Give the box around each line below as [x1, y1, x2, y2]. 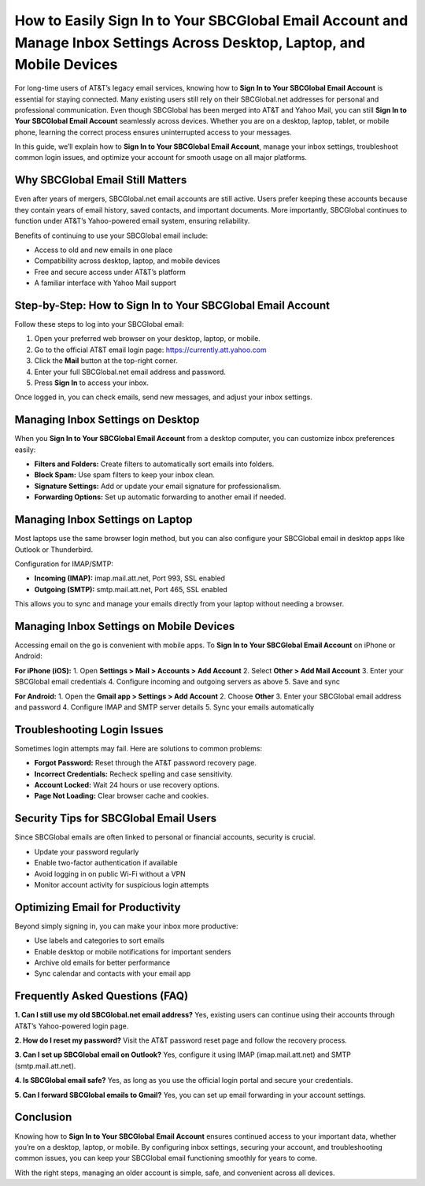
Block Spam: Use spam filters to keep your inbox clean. [34, 470, 216, 480]
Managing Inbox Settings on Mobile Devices [14, 619, 235, 633]
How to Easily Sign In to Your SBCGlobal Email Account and [14, 12, 408, 29]
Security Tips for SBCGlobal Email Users [14, 812, 217, 825]
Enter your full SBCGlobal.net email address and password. [34, 367, 226, 376]
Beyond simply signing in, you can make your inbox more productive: [14, 921, 238, 931]
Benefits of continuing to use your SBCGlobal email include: [14, 231, 209, 240]
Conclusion [14, 1110, 72, 1124]
